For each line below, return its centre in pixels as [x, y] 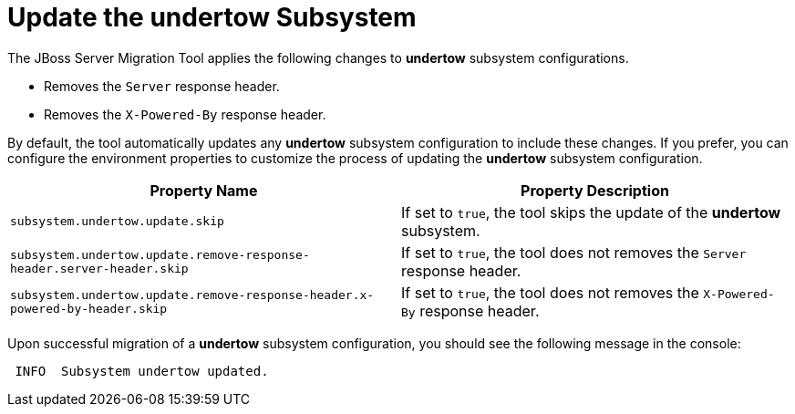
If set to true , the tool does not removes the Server [574, 252]
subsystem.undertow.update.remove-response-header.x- [192, 295]
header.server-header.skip [99, 268]
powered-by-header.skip [89, 308]
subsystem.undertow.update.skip [117, 222]
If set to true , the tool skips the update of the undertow [591, 212]
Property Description [595, 190]
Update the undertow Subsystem [212, 17]
